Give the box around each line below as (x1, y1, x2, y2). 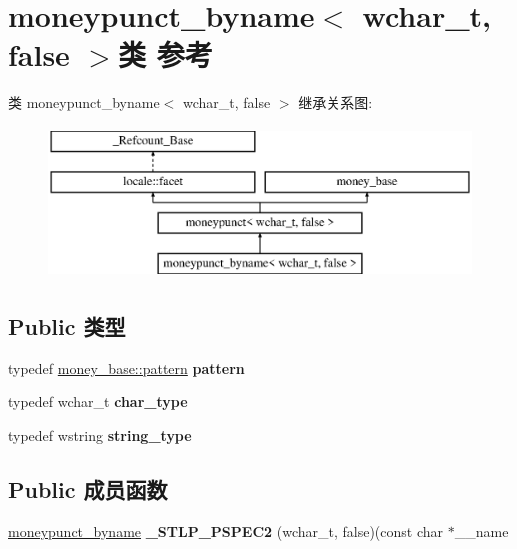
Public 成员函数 (8, 474, 168, 505)
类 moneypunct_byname (8, 92, 160, 113)
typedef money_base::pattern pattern (8, 357, 245, 378)
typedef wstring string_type (8, 425, 192, 446)
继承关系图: (298, 92, 373, 113)
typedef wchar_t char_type (8, 391, 188, 412)
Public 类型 (8, 311, 126, 342)
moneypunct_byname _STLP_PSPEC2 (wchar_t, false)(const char (8, 520, 444, 541)
